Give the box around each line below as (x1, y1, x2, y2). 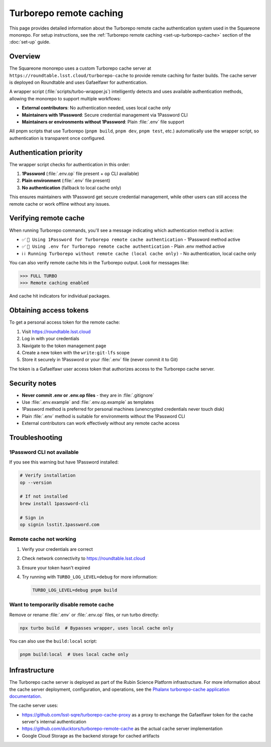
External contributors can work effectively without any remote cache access (22, 420, 180, 426)
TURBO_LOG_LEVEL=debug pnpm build (32, 587, 117, 593)
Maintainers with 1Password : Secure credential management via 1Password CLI (22, 112, 188, 118)
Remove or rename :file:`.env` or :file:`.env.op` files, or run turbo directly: (9, 612, 159, 618)
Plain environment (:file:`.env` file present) (22, 178, 110, 184)
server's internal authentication (22, 719, 86, 725)
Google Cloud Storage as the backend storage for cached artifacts (22, 732, 160, 738)
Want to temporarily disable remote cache (9, 601, 114, 608)
